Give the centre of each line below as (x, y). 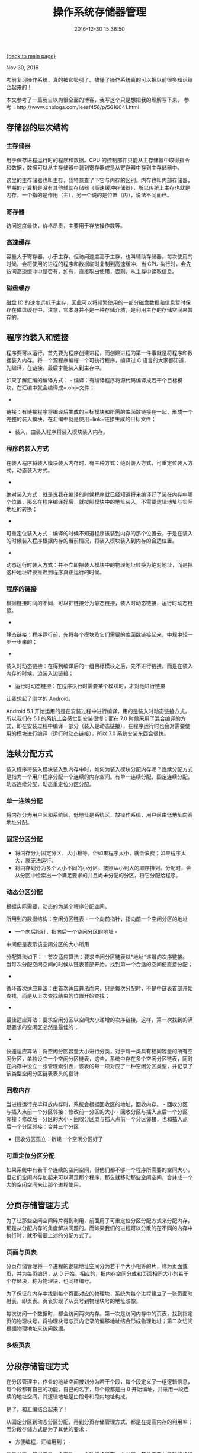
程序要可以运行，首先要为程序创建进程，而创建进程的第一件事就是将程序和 (97, 353)
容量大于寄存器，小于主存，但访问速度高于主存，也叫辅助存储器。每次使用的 (99, 257)
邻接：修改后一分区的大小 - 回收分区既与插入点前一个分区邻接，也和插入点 (97, 1119)
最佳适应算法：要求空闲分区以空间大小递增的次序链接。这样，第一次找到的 (97, 1020)
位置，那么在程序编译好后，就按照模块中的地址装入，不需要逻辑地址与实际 (102, 502)
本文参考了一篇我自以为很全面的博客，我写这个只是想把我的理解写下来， (94, 100)
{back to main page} (31, 56)
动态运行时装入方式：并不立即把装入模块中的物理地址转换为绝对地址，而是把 (99, 564)
